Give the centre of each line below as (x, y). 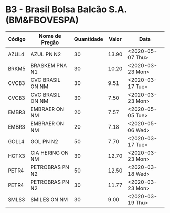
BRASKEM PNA (49, 65)
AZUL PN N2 (46, 54)
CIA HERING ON (50, 153)
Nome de (50, 36)
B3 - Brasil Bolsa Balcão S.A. (66, 9)
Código (17, 39)
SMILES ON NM (49, 199)
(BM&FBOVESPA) (42, 20)
